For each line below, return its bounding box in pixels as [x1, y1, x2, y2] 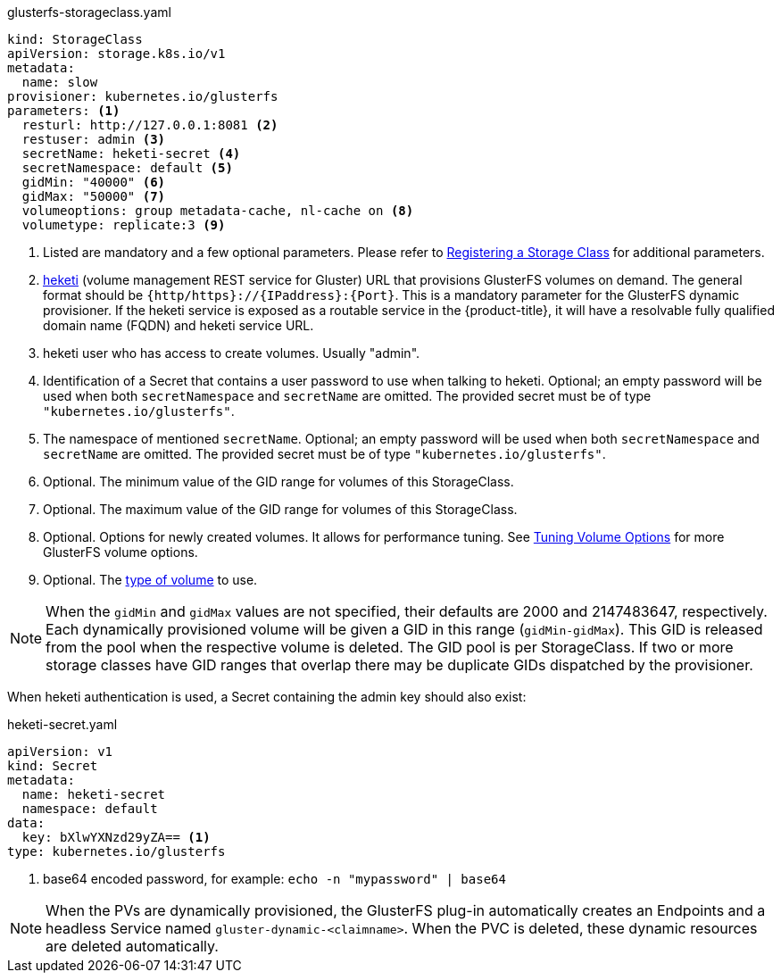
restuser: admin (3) [21, 132, 166, 146]
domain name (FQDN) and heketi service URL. [43, 318, 314, 333]
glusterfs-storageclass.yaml [7, 4, 171, 20]
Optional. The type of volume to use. [43, 572, 258, 587]
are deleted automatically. [46, 937, 219, 955]
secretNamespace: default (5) [21, 161, 233, 175]
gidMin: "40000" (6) [21, 175, 166, 189]
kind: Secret [7, 759, 98, 773]
